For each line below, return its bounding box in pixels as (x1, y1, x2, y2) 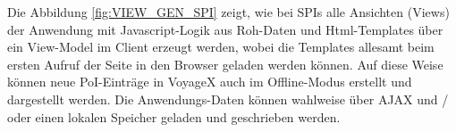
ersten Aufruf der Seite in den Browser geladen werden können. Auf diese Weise (7, 54, 443, 73)
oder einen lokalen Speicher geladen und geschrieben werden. (7, 107, 341, 126)
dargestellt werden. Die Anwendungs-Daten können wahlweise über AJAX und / (7, 89, 449, 108)
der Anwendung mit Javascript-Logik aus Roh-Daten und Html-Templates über (7, 20, 443, 38)
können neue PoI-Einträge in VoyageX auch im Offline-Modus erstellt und (7, 72, 412, 91)
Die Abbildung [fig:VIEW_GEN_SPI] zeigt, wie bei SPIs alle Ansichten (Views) (7, 3, 450, 21)
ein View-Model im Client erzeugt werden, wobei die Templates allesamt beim (7, 37, 435, 56)
